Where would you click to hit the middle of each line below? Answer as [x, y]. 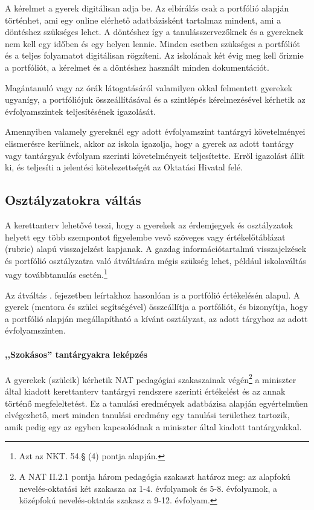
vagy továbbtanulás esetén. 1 [56, 273]
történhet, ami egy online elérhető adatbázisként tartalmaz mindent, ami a [143, 20]
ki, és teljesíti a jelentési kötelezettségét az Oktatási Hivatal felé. [124, 167]
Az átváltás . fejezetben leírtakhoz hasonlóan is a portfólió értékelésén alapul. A [152, 295]
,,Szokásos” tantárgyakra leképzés [76, 354]
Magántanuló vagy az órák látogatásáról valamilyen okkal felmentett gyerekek [149, 87]
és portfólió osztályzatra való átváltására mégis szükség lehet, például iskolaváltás [155, 260]
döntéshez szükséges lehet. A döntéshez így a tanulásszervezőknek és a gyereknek [154, 32]
